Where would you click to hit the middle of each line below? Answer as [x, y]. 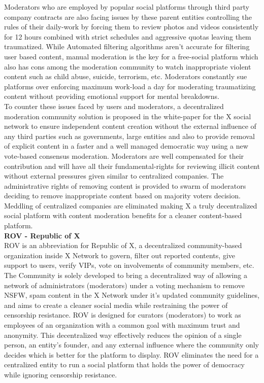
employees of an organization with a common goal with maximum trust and [122, 325]
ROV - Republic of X [42, 235]
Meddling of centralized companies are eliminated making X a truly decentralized [131, 205]
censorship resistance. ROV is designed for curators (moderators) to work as [123, 315]
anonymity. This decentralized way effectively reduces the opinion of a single [123, 335]
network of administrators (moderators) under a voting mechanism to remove [124, 285]
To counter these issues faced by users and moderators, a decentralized [114, 106]
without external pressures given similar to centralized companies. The [114, 176]
